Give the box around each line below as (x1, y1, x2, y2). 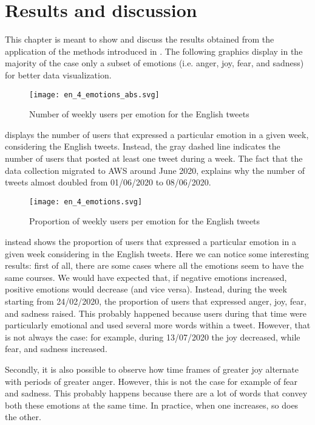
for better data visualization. (5, 68, 112, 81)
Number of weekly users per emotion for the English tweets (29, 108, 249, 120)
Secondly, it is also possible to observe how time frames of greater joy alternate (5, 362, 299, 375)
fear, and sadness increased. (5, 342, 107, 355)
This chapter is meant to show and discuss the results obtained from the (5, 33, 274, 46)
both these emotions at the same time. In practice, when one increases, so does (5, 398, 299, 411)
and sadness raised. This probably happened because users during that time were (5, 306, 307, 319)
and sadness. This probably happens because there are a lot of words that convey (5, 387, 308, 399)
